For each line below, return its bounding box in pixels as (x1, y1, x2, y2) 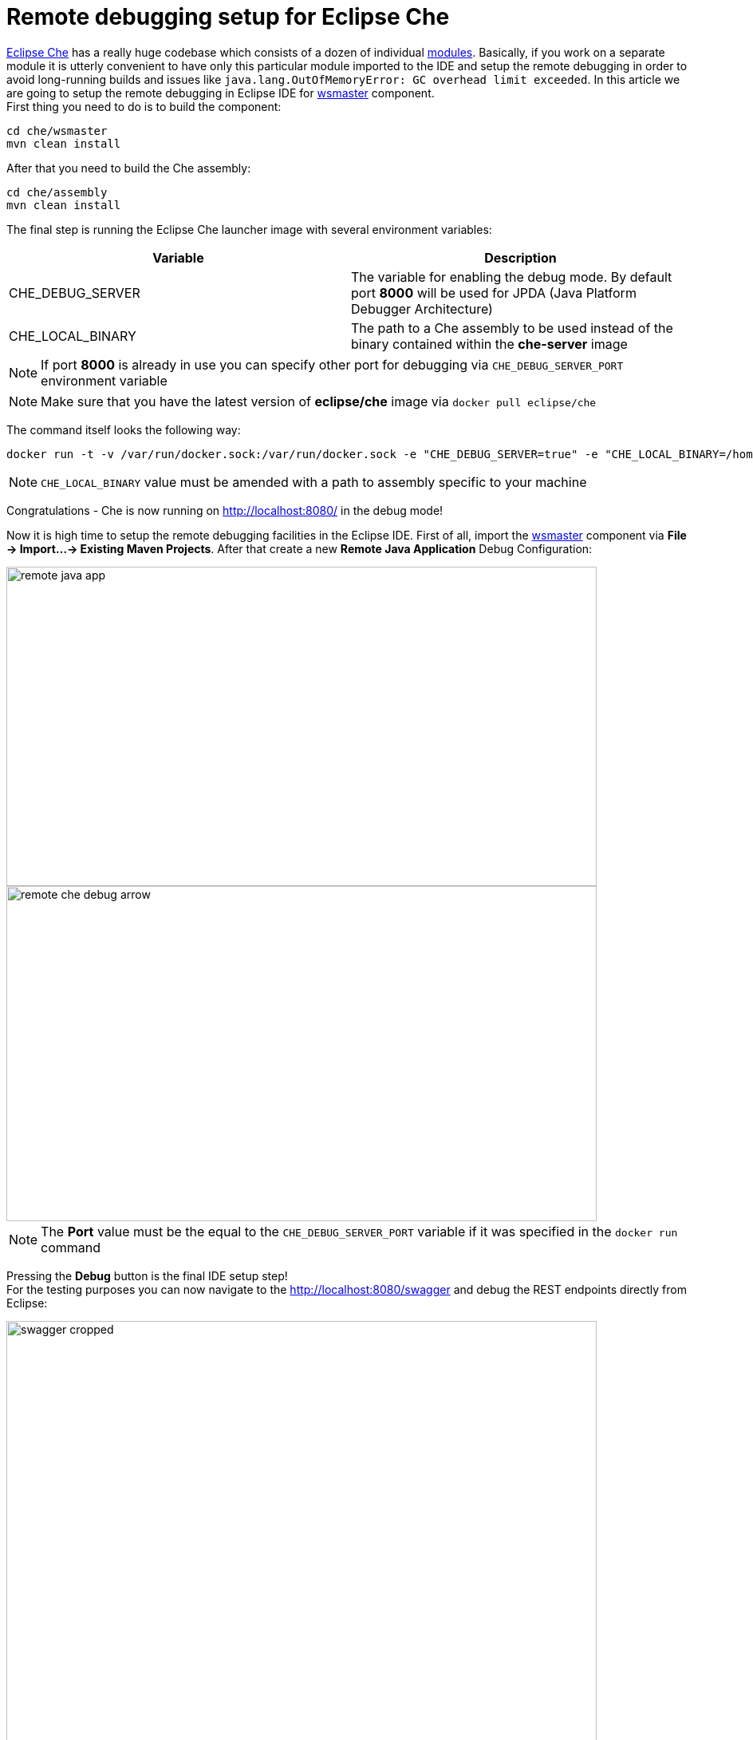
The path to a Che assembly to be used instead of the (351, 319, 673, 336)
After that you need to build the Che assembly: (6, 160, 251, 175)
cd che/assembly (6, 185, 108, 199)
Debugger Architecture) (351, 300, 493, 317)
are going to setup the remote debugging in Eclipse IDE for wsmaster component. (6, 85, 435, 100)
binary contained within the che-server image (351, 335, 628, 352)
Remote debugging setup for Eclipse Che (6, 3, 450, 30)
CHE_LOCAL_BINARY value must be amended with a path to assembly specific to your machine (41, 473, 587, 490)
